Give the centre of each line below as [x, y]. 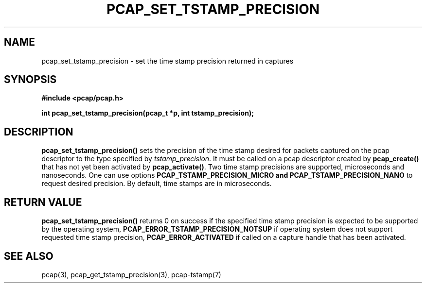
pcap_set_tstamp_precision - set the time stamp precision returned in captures [168, 61]
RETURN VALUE [43, 202]
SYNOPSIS [30, 80]
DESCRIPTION [39, 132]
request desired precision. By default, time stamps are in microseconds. [157, 184]
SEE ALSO [29, 256]
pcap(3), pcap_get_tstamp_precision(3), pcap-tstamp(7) [131, 274]
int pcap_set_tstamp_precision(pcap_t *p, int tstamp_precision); [148, 113]
